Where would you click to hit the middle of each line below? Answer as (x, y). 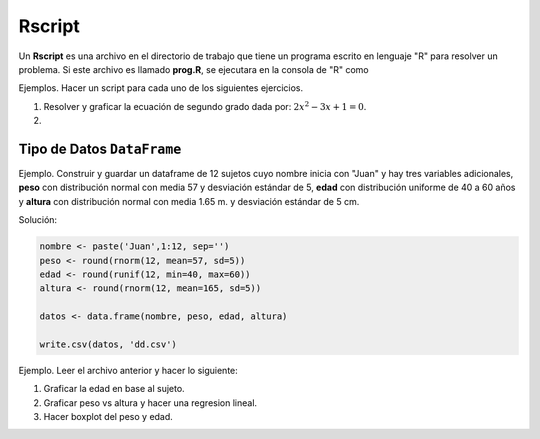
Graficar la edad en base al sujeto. (114, 389)
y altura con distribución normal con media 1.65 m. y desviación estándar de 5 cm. (189, 201)
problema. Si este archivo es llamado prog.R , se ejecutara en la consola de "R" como (193, 69)
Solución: (38, 220)
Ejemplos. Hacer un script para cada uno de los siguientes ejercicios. (161, 88)
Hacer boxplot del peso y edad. (108, 417)
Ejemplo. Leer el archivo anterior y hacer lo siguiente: (128, 370)
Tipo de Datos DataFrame (100, 148)
